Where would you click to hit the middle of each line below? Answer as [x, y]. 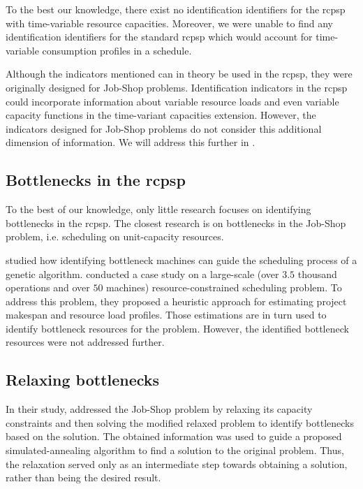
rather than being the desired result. [83, 477]
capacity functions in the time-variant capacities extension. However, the [161, 115]
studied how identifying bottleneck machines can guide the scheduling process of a [181, 260]
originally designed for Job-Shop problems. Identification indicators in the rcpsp [177, 87]
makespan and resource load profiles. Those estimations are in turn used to [166, 315]
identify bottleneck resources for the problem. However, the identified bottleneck [177, 328]
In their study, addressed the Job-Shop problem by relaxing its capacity [159, 409]
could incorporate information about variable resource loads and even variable [172, 101]
